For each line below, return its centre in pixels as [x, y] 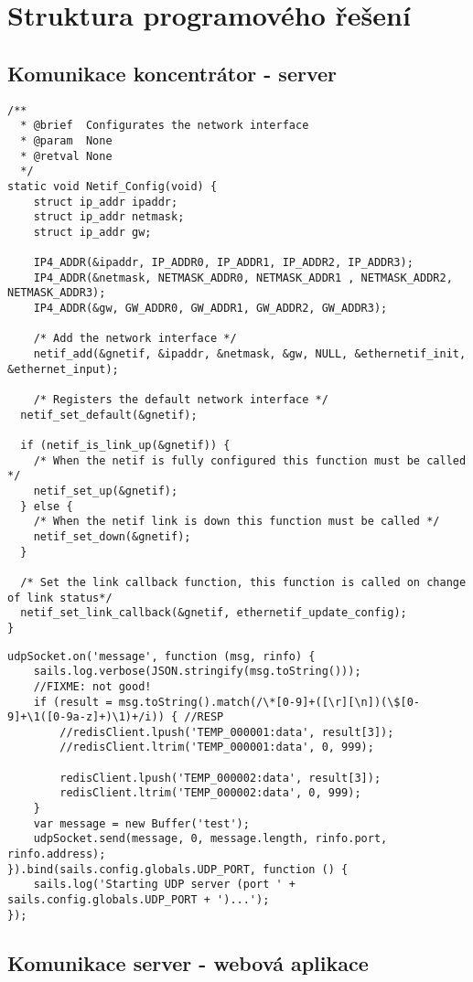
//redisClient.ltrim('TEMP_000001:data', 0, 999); [217, 747]
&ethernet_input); [63, 369]
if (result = [73, 702]
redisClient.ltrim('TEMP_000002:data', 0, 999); [210, 793]
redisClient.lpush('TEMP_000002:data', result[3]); [220, 778]
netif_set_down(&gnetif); [112, 536]
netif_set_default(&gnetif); [109, 415]
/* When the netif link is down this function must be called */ [236, 522]
